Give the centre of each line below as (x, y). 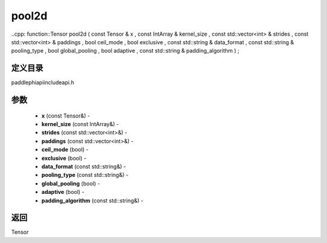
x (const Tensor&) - (66, 116)
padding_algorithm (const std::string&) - (92, 201)
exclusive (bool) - (64, 158)
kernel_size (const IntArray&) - (80, 124)
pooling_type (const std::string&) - (85, 175)
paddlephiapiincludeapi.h (43, 82)
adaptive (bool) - (63, 192)
